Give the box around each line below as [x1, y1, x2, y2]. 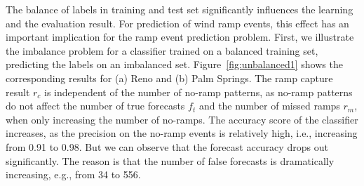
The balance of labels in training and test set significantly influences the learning [6, 2, 353, 16]
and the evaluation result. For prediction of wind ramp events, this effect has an [6, 15, 349, 30]
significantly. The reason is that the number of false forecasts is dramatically [6, 153, 335, 168]
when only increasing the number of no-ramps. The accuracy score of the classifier [6, 112, 358, 126]
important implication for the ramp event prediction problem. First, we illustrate [6, 29, 354, 44]
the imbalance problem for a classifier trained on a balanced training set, [6, 43, 318, 58]
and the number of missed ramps [198, 98, 340, 113]
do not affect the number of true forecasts [6, 98, 185, 113]
